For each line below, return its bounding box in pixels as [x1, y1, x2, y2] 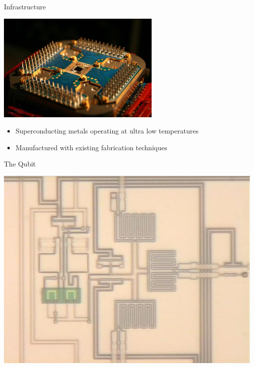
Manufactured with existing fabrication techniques [15, 142, 167, 152]
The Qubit [4, 159, 36, 169]
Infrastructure [4, 1, 46, 11]
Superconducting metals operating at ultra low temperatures [15, 126, 199, 136]
